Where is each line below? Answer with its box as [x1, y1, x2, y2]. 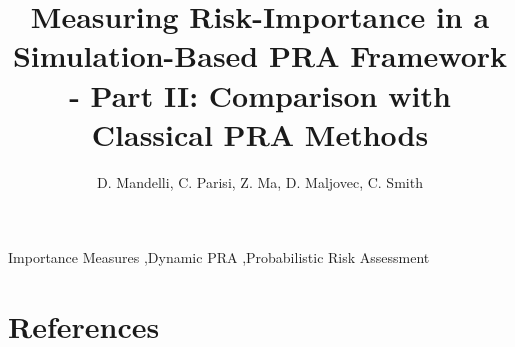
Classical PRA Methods [91, 113, 429, 154]
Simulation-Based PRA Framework [12, 35, 508, 76]
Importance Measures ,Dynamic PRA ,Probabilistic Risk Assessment [8, 247, 430, 268]
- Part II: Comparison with [69, 74, 451, 115]
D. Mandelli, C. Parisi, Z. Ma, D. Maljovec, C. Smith [97, 171, 423, 192]
